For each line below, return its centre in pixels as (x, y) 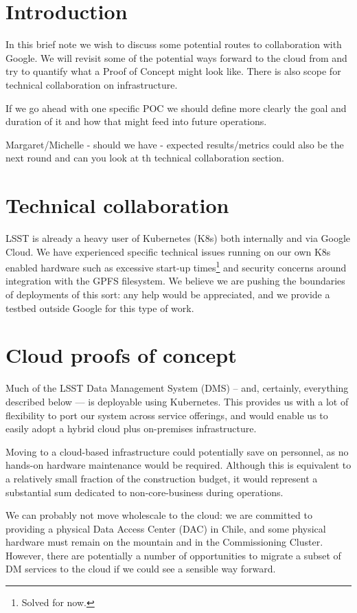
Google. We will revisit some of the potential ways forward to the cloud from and (176, 57)
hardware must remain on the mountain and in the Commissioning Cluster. (164, 542)
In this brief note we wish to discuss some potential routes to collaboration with (174, 44)
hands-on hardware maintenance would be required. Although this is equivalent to (178, 465)
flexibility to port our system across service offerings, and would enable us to (167, 415)
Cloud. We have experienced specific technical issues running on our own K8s (168, 251)
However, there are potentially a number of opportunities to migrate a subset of (173, 555)
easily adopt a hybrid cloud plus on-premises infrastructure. (131, 428)
